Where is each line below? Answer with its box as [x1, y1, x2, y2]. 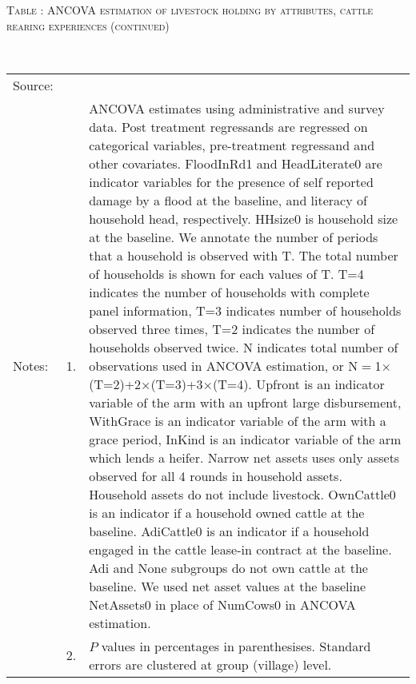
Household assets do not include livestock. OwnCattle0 [89, 484, 396, 503]
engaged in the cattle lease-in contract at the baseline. [89, 539, 392, 559]
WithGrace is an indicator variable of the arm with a [89, 411, 386, 430]
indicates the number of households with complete [89, 282, 370, 301]
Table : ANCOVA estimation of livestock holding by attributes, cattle [6, 2, 374, 18]
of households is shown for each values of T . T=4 [89, 264, 364, 283]
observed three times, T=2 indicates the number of [89, 319, 375, 338]
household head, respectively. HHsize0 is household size [89, 209, 398, 228]
